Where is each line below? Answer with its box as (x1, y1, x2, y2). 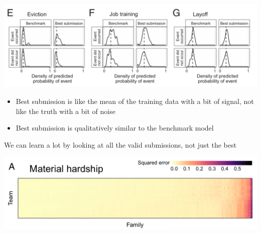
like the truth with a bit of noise (16, 105, 115, 116)
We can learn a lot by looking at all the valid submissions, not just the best (4, 139, 236, 150)
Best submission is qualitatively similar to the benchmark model (16, 123, 214, 133)
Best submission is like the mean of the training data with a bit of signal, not (16, 95, 254, 106)
